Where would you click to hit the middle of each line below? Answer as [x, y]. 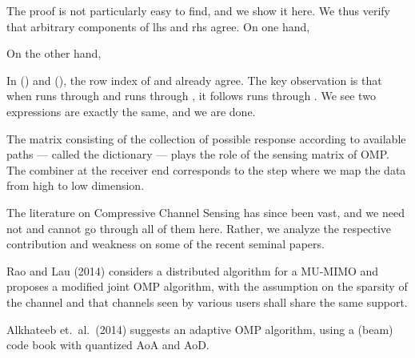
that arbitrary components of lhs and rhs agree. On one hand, [158, 26]
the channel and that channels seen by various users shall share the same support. [207, 302]
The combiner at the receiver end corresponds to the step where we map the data [206, 169]
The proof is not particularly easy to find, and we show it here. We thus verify [199, 10]
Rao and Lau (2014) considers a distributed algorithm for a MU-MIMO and [193, 270]
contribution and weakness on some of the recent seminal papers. [166, 244]
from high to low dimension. [76, 185]
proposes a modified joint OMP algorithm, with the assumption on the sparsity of [207, 286]
